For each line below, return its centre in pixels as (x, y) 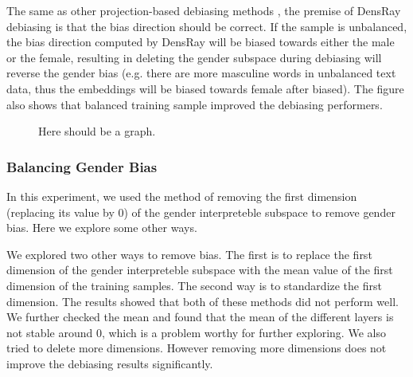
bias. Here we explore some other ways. (102, 228)
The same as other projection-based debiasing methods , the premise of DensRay (204, 10)
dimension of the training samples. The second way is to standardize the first (194, 285)
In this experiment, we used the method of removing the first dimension (182, 196)
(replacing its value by (60, 212)
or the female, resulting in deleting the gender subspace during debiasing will (194, 57)
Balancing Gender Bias (82, 166)
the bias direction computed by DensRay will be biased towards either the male (201, 42)
